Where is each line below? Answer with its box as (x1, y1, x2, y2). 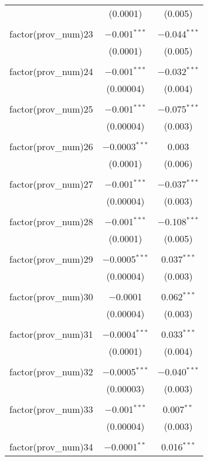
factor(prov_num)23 (9, 27, 93, 40)
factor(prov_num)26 (9, 140, 93, 153)
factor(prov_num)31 (9, 327, 93, 341)
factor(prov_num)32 (9, 365, 93, 378)
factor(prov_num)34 (9, 440, 93, 453)
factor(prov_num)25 (9, 102, 93, 116)
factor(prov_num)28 (9, 215, 93, 228)
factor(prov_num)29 (9, 252, 93, 266)
